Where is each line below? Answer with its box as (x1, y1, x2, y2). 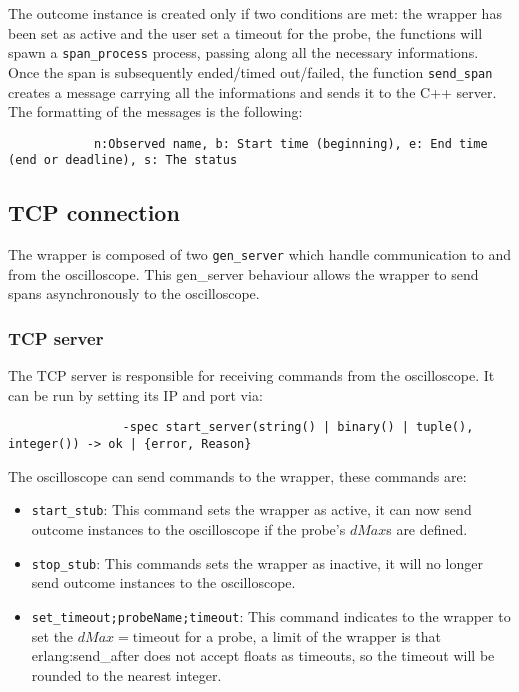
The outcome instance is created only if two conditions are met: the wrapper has (8, 3, 502, 23)
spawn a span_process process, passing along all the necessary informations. (8, 42, 479, 63)
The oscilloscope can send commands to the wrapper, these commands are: (8, 465, 467, 486)
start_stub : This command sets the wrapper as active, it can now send (31, 499, 472, 520)
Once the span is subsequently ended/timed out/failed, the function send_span (8, 61, 493, 82)
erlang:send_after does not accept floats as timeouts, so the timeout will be (31, 645, 495, 666)
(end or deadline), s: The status (8, 153, 238, 168)
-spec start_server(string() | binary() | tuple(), (122, 420, 474, 435)
